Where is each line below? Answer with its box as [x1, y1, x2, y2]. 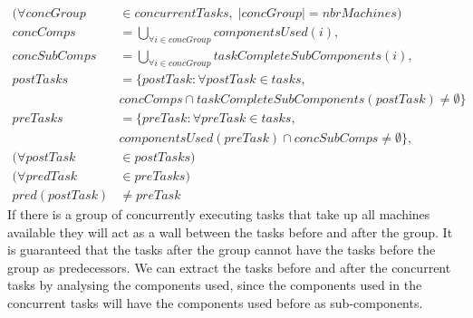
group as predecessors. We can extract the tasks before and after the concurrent [7, 257, 451, 276]
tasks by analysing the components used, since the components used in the [7, 275, 422, 294]
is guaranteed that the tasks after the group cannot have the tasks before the [7, 240, 436, 259]
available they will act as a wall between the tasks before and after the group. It [7, 222, 453, 241]
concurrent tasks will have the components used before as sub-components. [7, 293, 423, 312]
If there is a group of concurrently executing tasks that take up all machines [7, 204, 430, 223]
